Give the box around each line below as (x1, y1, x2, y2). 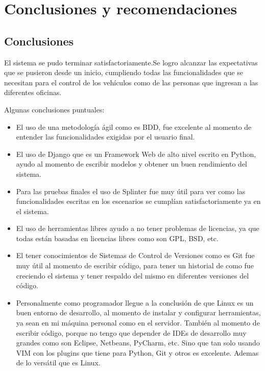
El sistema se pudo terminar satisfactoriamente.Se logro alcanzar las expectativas (4, 57, 258, 67)
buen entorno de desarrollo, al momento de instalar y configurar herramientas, (16, 307, 261, 318)
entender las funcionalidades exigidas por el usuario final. (16, 131, 195, 142)
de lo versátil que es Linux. (16, 357, 101, 368)
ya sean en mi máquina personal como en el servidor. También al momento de (16, 317, 260, 328)
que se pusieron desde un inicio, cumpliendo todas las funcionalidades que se (4, 67, 244, 78)
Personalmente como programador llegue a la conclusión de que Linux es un (16, 297, 254, 308)
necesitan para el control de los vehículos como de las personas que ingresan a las (4, 77, 258, 87)
